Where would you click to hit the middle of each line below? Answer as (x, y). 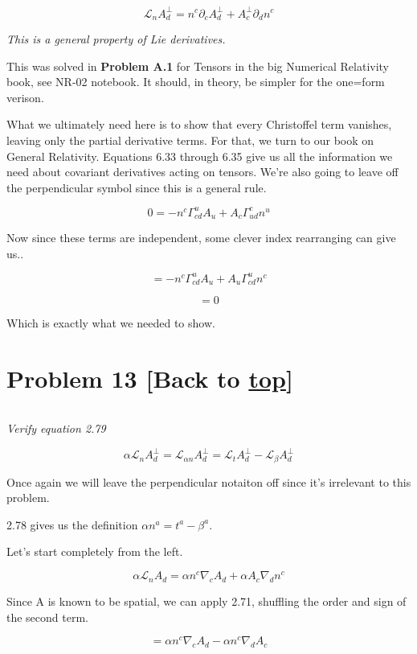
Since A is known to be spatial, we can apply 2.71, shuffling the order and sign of (206, 601)
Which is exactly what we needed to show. (111, 323)
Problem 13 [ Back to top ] (150, 378)
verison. (25, 97)
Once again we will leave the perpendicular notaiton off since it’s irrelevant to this (209, 481)
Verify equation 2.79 (56, 428)
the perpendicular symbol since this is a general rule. (137, 187)
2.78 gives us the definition (72, 524)
